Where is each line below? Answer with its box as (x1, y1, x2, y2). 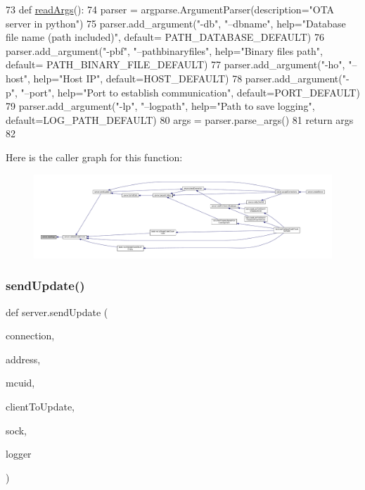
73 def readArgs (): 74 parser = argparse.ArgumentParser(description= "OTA (6, 2, 335, 16)
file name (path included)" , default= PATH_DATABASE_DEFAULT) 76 (6, 30, 324, 44)
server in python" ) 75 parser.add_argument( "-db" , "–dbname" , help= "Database (6, 15, 346, 30)
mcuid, (6, 375, 35, 390)
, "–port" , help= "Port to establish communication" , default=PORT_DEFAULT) (15, 84, 360, 99)
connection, (6, 328, 55, 343)
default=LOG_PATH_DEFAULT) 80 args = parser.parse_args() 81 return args (6, 112, 354, 127)
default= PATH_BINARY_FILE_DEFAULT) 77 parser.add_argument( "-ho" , (6, 57, 345, 72)
